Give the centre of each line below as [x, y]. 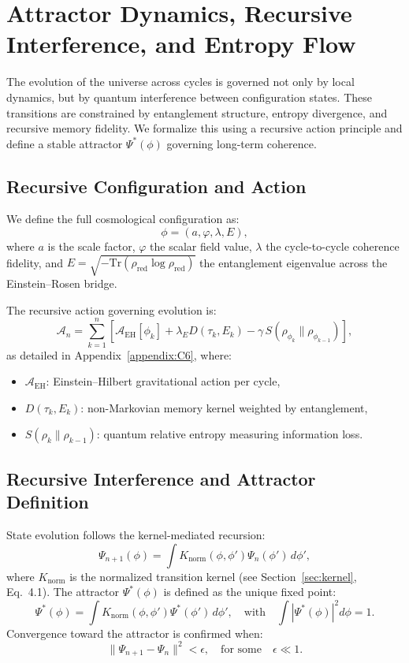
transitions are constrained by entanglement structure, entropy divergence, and [197, 112]
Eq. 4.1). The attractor [63, 592]
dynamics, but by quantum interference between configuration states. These [189, 97]
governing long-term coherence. [242, 143]
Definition [48, 502]
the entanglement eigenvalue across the [294, 262]
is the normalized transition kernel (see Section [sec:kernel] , [213, 576]
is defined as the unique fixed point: [250, 592]
